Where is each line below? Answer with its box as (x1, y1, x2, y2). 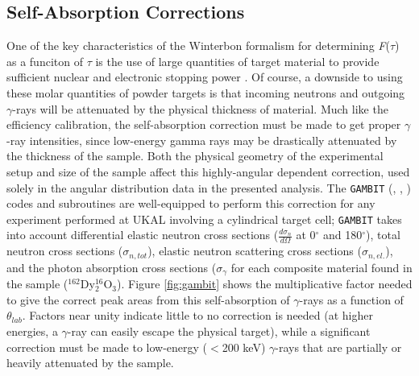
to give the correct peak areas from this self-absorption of (6, 291, 290, 308)
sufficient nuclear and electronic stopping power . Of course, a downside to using (6, 68, 403, 85)
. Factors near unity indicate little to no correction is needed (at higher (22, 307, 374, 324)
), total (366, 226, 400, 243)
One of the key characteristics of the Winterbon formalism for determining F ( (6, 37, 390, 54)
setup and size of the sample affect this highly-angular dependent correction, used (6, 163, 410, 180)
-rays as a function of (299, 291, 404, 308)
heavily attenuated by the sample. (6, 354, 174, 371)
